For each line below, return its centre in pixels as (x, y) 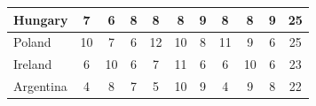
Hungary (41, 19)
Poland (32, 42)
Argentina (40, 86)
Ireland (33, 64)
